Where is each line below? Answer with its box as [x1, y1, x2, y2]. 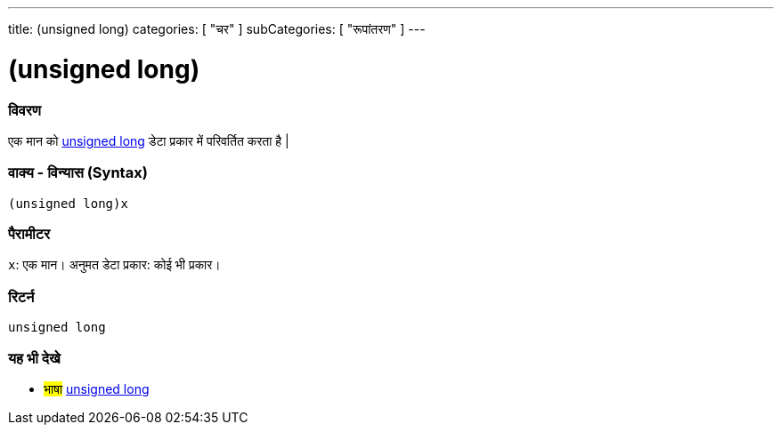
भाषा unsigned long [44, 380, 150, 396]
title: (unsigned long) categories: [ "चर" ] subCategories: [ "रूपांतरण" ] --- [8, 21, 426, 36]
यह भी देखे [8, 348, 61, 367]
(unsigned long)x [8, 196, 128, 211]
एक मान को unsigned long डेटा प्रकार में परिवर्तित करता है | [8, 132, 289, 148]
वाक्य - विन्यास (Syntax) [8, 164, 148, 182]
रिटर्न [8, 287, 35, 306]
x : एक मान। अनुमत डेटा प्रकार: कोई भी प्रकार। [8, 257, 221, 273]
